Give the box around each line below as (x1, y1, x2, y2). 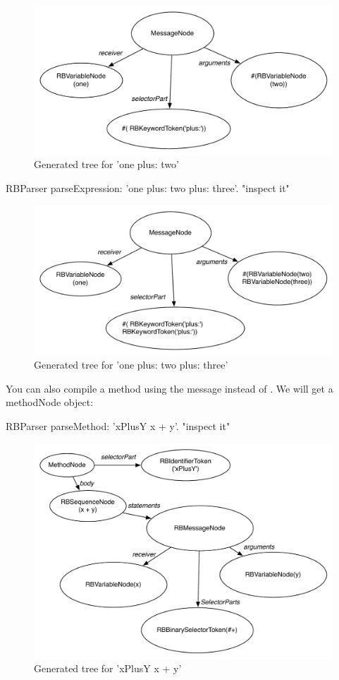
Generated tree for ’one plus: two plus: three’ (34, 357, 228, 372)
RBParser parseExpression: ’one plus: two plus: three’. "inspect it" (6, 180, 290, 195)
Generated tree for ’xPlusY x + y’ (34, 661, 182, 676)
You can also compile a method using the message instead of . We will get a (6, 381, 333, 395)
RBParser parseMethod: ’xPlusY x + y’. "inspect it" (6, 418, 230, 433)
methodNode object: (6, 395, 94, 410)
